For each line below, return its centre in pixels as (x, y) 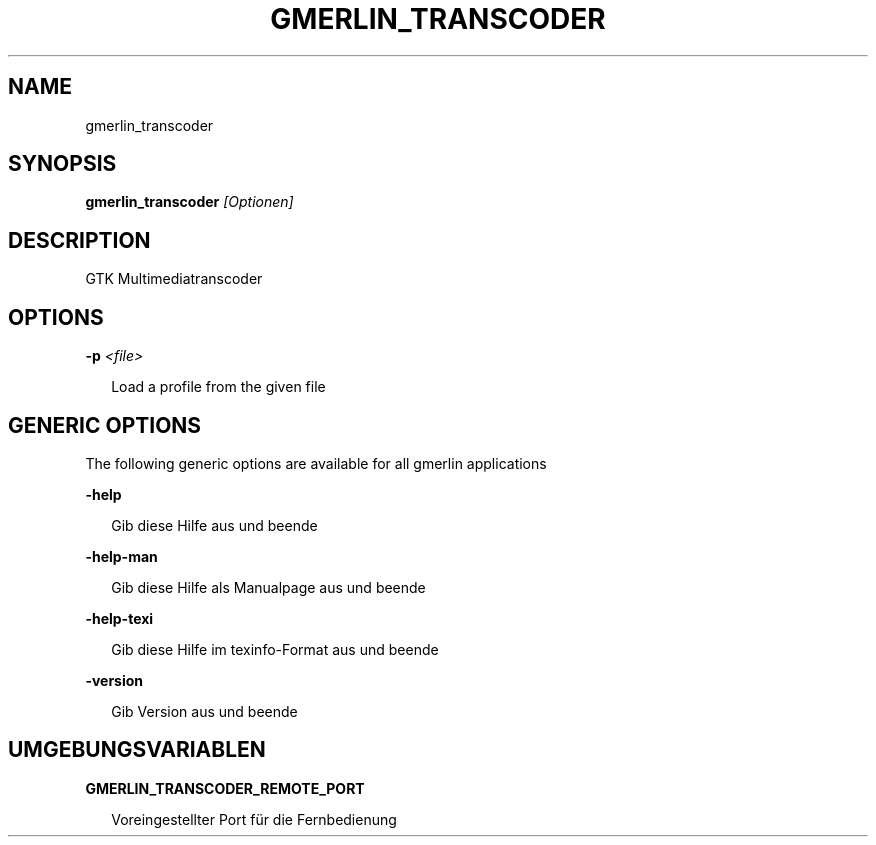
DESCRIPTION (79, 240)
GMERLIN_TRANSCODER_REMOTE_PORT (225, 788)
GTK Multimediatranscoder (174, 279)
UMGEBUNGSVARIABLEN (137, 750)
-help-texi (119, 618)
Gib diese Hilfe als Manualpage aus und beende (268, 587)
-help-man (121, 556)
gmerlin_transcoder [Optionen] (189, 202)
